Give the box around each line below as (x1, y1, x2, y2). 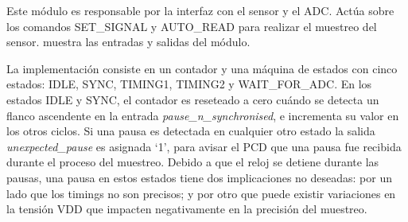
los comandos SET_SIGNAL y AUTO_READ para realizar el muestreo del (6, 18, 377, 34)
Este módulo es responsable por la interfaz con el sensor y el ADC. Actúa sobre (6, 2, 394, 18)
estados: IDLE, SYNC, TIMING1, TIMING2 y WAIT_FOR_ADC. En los (6, 76, 372, 92)
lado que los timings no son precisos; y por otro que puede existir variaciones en (6, 185, 396, 201)
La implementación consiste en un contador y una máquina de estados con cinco (6, 60, 398, 76)
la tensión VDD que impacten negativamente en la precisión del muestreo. (6, 201, 367, 217)
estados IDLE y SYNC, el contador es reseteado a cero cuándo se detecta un (6, 91, 379, 107)
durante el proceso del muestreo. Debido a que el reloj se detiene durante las (6, 154, 379, 170)
